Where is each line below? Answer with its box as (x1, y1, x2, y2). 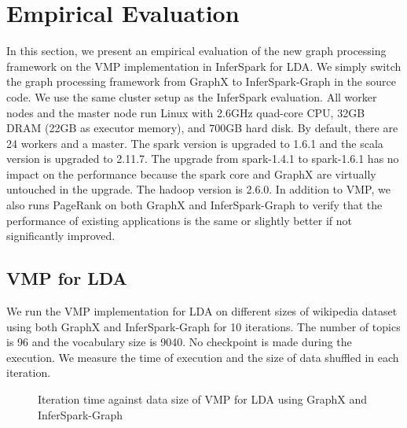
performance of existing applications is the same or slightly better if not (6, 212, 352, 228)
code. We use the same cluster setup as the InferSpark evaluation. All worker (6, 88, 377, 105)
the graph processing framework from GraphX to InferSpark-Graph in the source (6, 73, 396, 90)
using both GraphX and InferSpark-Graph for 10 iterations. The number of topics (6, 318, 401, 334)
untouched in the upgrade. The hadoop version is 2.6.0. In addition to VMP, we (6, 181, 390, 197)
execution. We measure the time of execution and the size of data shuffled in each (6, 349, 399, 365)
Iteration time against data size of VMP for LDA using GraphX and (38, 391, 368, 408)
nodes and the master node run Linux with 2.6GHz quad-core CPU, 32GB (6, 104, 365, 120)
